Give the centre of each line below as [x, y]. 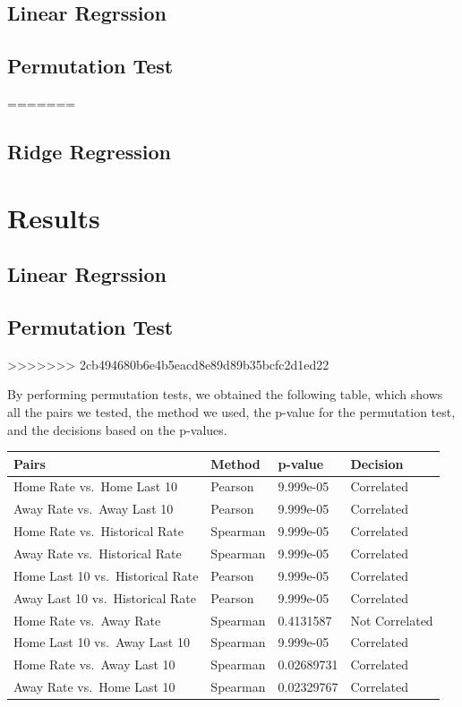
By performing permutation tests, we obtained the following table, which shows [225, 394]
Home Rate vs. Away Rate [87, 620]
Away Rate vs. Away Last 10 [94, 509]
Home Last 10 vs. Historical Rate [106, 575]
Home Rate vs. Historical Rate [98, 531]
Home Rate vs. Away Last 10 [94, 664]
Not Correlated [392, 620]
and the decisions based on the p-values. [117, 429]
